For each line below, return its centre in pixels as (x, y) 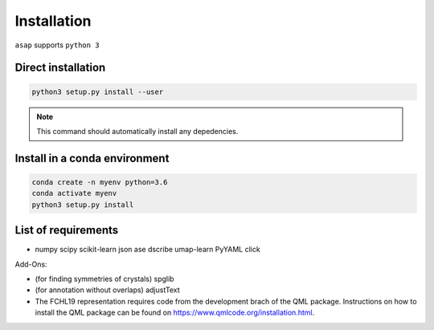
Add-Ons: (31, 264)
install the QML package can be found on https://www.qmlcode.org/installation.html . (175, 312)
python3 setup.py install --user (98, 92)
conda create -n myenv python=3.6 (100, 182)
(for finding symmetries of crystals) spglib (104, 279)
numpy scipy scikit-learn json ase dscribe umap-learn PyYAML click (147, 250)
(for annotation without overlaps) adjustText (107, 290)
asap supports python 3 (57, 45)
